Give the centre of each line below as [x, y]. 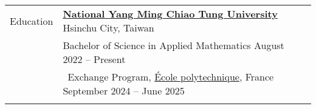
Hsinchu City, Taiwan [108, 28]
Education [32, 21]
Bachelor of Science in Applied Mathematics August [173, 45]
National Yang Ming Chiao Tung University [170, 14]
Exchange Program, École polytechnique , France [171, 77]
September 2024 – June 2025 [124, 91]
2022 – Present [94, 59]
